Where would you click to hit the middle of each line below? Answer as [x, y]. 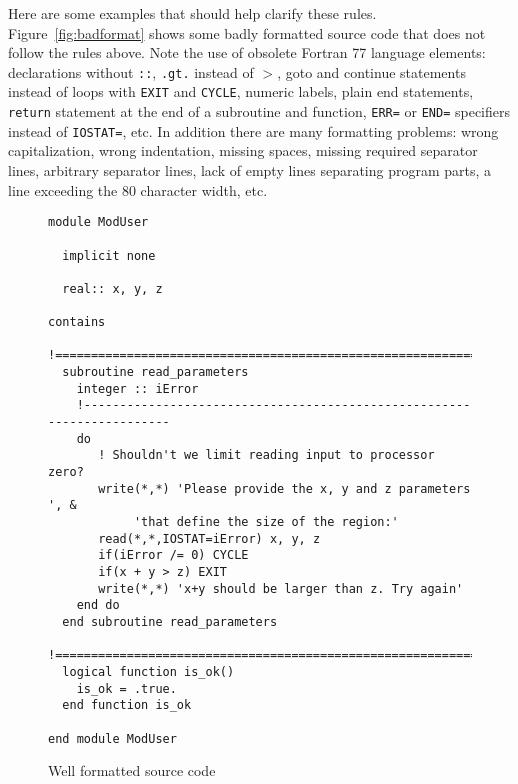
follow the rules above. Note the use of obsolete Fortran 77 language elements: [247, 52]
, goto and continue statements [371, 71]
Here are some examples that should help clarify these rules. [192, 13]
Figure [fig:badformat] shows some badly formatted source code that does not [247, 32]
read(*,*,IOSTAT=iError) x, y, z [209, 538]
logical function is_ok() [148, 671]
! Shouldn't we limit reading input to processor [266, 455]
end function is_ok [127, 705]
